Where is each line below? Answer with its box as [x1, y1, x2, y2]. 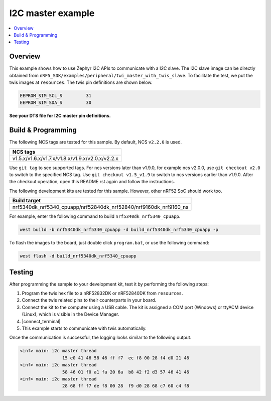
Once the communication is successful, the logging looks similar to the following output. [9, 334, 192, 341]
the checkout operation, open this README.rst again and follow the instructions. [9, 179, 175, 185]
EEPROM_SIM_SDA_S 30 [20, 100, 92, 105]
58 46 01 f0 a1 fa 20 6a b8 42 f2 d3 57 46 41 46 [62, 369, 190, 375]
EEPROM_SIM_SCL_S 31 [20, 93, 92, 98]
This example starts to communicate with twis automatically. [22, 325, 147, 331]
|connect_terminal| [22, 318, 61, 324]
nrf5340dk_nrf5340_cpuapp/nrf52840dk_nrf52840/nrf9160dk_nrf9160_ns [12, 204, 189, 211]
